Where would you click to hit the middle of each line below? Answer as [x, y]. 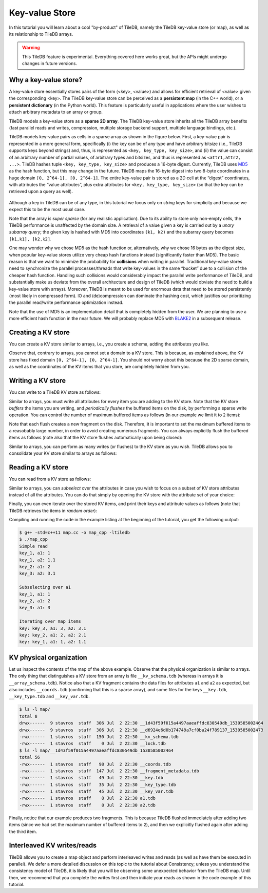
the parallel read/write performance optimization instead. [66, 302]
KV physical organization [48, 657]
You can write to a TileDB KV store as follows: [55, 392]
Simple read [34, 546]
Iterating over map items [50, 621]
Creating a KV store [39, 332]
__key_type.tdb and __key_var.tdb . [49, 697]
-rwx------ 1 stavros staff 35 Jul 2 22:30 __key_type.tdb [98, 785]
